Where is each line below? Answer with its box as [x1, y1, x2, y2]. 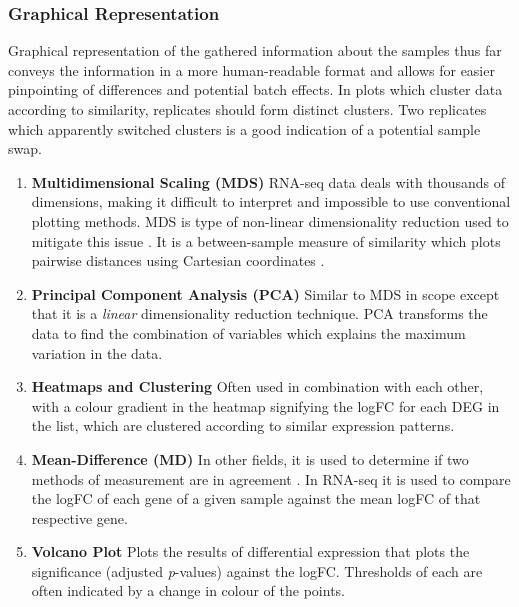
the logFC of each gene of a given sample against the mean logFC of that [31, 488, 481, 509]
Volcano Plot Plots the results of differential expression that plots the [31, 541, 470, 562]
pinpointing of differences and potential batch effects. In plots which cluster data [8, 79, 503, 100]
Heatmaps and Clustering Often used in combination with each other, [31, 376, 484, 397]
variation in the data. [31, 342, 163, 363]
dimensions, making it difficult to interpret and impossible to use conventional [31, 191, 511, 212]
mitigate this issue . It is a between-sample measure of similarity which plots [31, 230, 501, 251]
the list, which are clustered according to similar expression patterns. [31, 415, 455, 436]
